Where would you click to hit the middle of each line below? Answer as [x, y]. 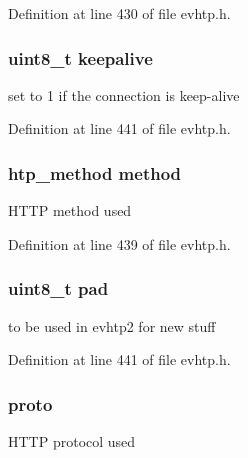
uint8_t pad [58, 288]
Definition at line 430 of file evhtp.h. [119, 13]
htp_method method [95, 172]
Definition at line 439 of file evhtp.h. [119, 243]
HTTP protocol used [72, 441]
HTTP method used [70, 210]
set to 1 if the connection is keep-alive [124, 94]
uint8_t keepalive [80, 57]
